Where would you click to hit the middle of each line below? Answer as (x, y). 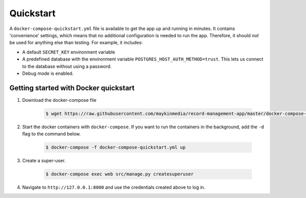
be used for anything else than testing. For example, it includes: (76, 43)
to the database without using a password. (67, 66)
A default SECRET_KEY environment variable (69, 52)
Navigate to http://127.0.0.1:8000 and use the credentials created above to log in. (114, 187)
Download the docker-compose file (59, 100)
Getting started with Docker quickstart (72, 88)
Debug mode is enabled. (48, 73)
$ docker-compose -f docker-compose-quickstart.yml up (116, 147)
